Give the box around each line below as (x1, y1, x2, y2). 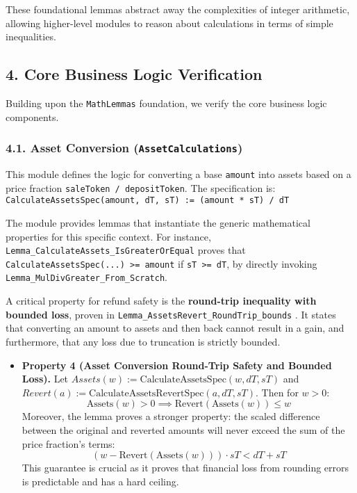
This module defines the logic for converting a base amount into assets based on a (6, 167, 351, 181)
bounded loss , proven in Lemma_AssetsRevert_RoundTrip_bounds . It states (6, 307, 336, 321)
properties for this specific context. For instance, (6, 229, 211, 243)
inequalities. (6, 29, 56, 44)
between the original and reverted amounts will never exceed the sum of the (22, 422, 345, 437)
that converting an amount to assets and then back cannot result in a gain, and (6, 321, 344, 335)
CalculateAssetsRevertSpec (89, 388, 204, 398)
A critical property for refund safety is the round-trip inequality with (6, 293, 317, 308)
